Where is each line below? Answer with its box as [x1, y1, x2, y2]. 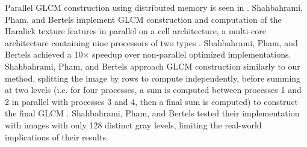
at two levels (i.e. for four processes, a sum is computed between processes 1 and [5, 83, 302, 96]
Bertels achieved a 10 [5, 48, 83, 61]
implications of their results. [5, 130, 108, 143]
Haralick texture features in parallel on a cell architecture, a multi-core [5, 25, 266, 37]
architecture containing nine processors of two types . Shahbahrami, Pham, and [5, 36, 298, 49]
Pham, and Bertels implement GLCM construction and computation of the [5, 13, 282, 25]
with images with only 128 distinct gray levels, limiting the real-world [5, 118, 262, 131]
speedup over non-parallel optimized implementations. [91, 48, 291, 61]
